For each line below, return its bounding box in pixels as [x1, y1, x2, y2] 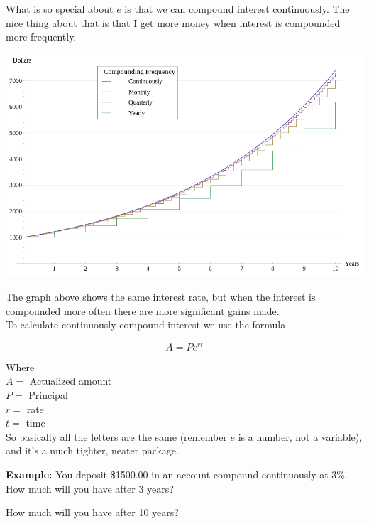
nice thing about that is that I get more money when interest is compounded [6, 15, 341, 30]
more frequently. [6, 29, 77, 44]
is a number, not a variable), [238, 429, 363, 444]
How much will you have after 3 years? [6, 481, 174, 496]
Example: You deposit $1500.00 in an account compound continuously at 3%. [6, 466, 348, 481]
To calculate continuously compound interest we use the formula [6, 317, 286, 332]
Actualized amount [29, 373, 112, 388]
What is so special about [6, 1, 114, 16]
